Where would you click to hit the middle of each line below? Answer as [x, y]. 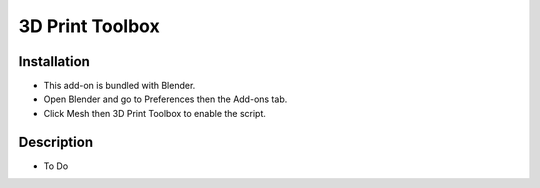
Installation [54, 61]
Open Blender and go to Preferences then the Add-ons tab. [165, 99]
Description [56, 141]
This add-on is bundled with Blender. [119, 86]
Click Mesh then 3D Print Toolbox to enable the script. [155, 113]
